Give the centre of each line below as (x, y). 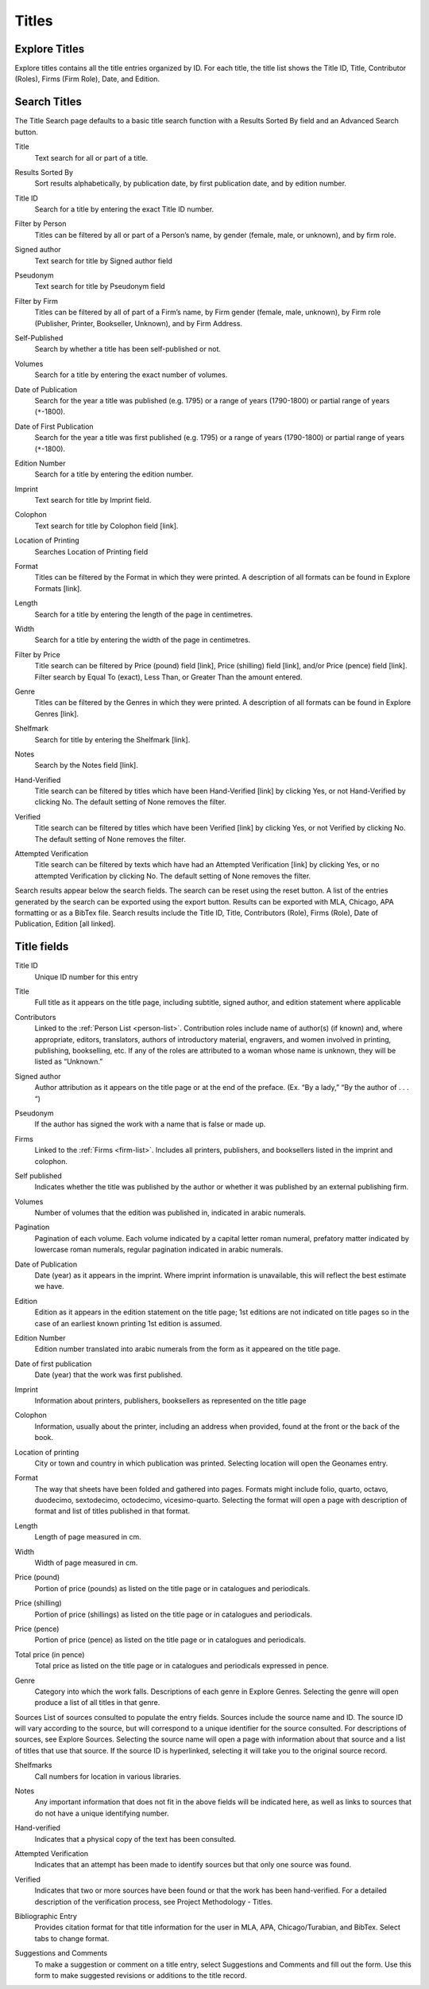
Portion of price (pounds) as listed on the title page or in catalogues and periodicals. (172, 1588)
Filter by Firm (37, 301)
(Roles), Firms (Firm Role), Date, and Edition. (87, 79)
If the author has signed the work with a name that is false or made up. (150, 1124)
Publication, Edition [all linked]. (65, 924)
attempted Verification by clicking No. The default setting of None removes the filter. (173, 876)
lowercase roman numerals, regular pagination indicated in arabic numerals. (159, 1250)
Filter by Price (38, 654)
